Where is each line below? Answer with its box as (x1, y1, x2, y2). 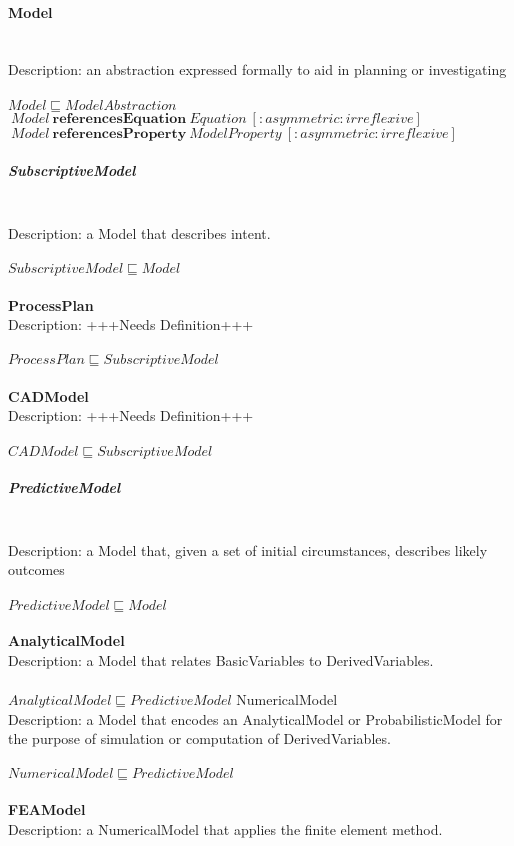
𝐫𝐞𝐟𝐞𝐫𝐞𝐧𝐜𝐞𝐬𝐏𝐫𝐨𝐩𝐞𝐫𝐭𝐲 (52, 126, 187, 141)
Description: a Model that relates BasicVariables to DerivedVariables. (8, 649, 434, 670)
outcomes (8, 559, 65, 580)
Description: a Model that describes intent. (8, 222, 271, 243)
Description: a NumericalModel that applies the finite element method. (8, 818, 443, 839)
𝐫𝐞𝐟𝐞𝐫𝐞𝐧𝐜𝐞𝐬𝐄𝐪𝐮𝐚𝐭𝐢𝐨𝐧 (52, 111, 187, 126)
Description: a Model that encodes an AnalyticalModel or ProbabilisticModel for (8, 708, 503, 729)
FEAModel (8, 798, 86, 819)
